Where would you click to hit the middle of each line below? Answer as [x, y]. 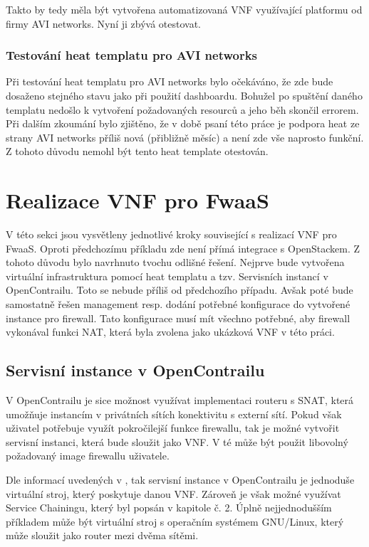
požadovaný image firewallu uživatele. [88, 456]
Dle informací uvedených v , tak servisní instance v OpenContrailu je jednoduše [180, 480]
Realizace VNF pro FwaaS [137, 200]
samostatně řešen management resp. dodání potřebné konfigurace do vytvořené [178, 304]
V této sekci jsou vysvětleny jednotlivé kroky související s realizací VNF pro [171, 234]
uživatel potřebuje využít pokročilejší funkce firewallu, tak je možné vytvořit [173, 428]
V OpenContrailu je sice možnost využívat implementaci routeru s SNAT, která [180, 400]
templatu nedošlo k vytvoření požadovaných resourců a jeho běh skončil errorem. [182, 109]
